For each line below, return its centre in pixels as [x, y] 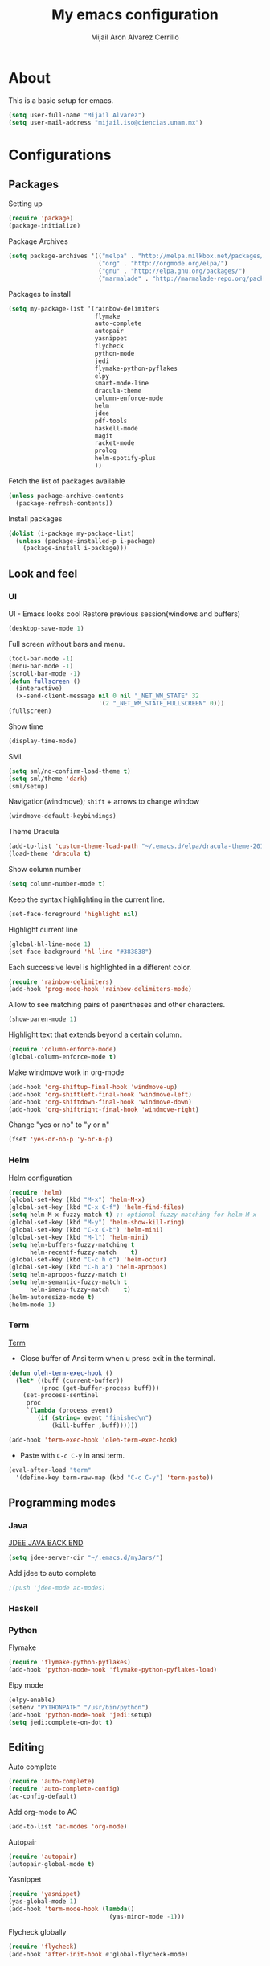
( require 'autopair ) [43, 1857]
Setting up [25, 204]
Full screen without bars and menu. [67, 644]
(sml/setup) [28, 786]
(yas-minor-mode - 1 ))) [147, 1917]
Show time [26, 726]
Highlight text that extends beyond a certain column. [95, 1034]
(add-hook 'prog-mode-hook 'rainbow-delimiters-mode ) [100, 989]
